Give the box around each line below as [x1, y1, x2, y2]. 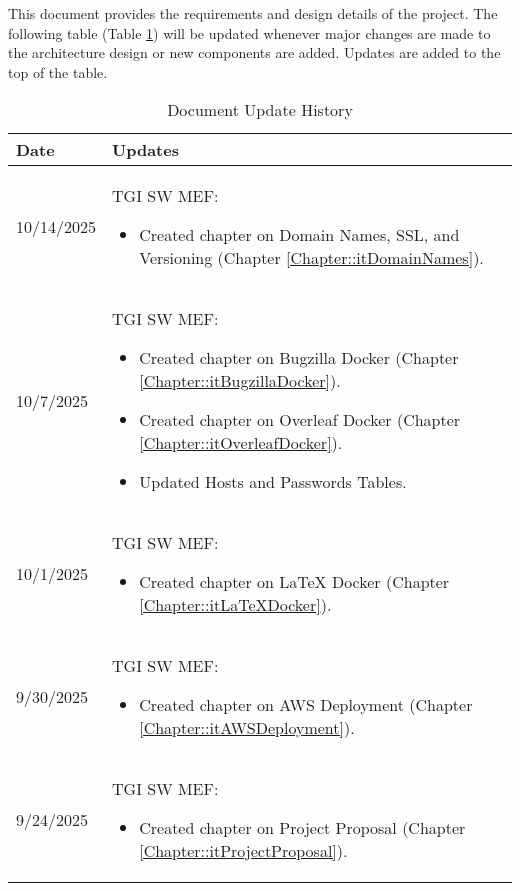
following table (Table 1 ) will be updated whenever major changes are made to [8, 22, 491, 43]
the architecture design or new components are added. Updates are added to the [8, 42, 501, 63]
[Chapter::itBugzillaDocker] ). [139, 369, 341, 393]
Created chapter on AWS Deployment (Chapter [139, 693, 473, 717]
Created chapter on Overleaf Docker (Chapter [139, 408, 461, 432]
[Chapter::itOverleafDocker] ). [139, 431, 343, 455]
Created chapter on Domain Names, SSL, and [139, 223, 460, 247]
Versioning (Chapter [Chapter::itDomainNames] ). [139, 246, 484, 270]
